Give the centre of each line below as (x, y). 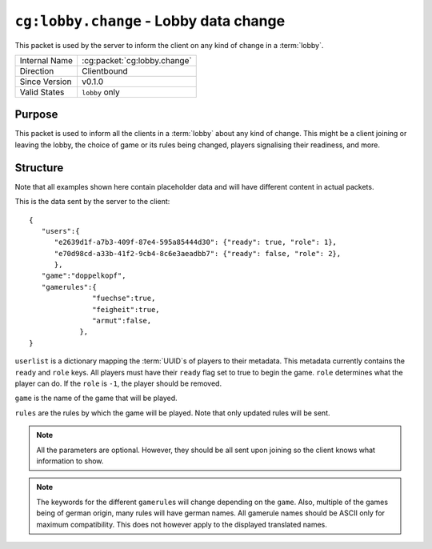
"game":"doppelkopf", (84, 276)
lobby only (100, 92)
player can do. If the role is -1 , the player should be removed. (118, 383)
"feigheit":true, (126, 309)
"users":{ (60, 231)
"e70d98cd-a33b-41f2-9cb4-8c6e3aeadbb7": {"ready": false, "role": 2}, (198, 253)
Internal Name (46, 60)
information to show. (70, 461)
